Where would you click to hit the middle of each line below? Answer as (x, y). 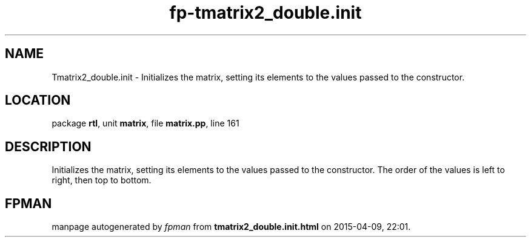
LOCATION (38, 100)
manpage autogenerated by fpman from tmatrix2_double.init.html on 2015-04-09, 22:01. (231, 227)
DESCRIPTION (48, 146)
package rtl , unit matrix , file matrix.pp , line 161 (145, 123)
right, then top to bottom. (102, 180)
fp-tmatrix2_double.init (265, 13)
